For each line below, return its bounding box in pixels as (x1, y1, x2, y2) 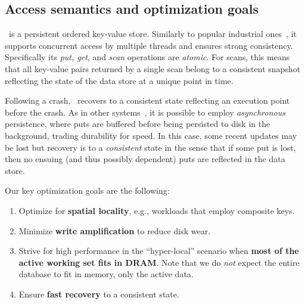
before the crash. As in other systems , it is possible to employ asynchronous (5, 106, 285, 118)
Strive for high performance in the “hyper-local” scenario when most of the (18, 244, 299, 257)
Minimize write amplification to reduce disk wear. (18, 224, 211, 237)
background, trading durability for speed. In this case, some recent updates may (5, 129, 297, 141)
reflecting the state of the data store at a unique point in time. (5, 74, 234, 86)
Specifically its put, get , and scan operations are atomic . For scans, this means (5, 51, 290, 63)
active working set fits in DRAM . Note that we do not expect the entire (18, 256, 300, 268)
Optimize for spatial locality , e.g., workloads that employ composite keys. (18, 204, 295, 216)
